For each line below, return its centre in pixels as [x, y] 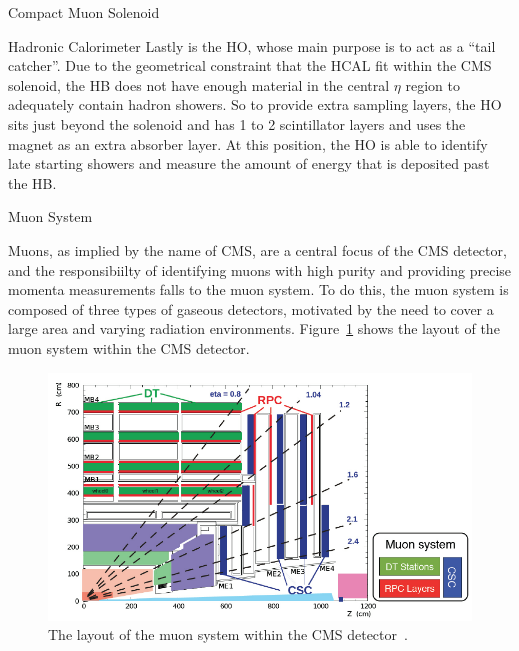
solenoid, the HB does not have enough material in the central [199, 84]
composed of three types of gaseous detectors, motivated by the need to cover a [251, 308]
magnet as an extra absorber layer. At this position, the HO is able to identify [248, 143]
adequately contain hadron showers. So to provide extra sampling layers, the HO [255, 104]
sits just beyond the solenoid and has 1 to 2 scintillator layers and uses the [237, 123]
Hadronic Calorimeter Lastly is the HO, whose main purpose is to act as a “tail [252, 45]
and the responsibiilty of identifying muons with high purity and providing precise [260, 269]
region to [432, 84]
